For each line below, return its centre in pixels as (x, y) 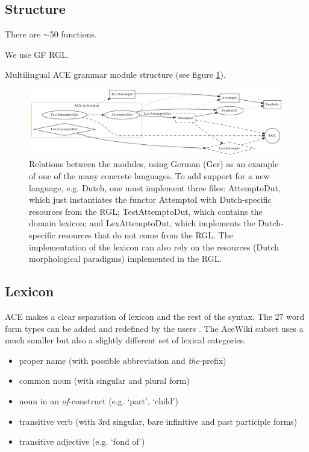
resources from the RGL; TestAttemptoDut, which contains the (146, 211)
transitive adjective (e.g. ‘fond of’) (82, 441)
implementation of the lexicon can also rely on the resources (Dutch (154, 247)
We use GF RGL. (37, 54)
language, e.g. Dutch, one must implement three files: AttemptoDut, (155, 187)
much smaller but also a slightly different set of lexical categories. (126, 340)
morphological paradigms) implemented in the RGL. (126, 259)
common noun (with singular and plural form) (104, 380)
